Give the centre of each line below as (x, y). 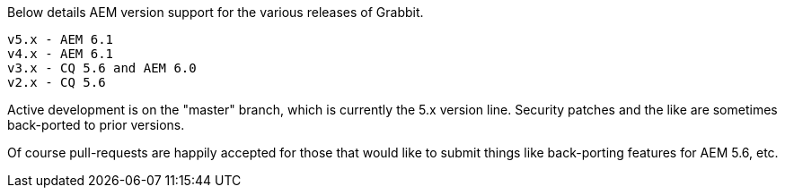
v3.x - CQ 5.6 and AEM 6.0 (102, 68)
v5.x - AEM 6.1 (61, 39)
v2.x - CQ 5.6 (57, 82)
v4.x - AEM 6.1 (61, 54)
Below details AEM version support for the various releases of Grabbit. (216, 12)
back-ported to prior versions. (96, 125)
